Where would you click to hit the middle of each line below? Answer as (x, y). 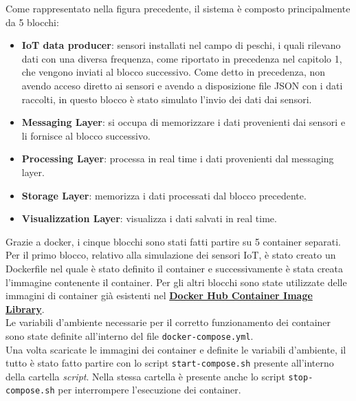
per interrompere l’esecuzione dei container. (149, 390)
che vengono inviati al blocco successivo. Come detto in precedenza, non (174, 72)
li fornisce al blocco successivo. (86, 135)
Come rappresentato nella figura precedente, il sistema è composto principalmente (178, 8)
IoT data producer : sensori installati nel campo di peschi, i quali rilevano (181, 45)
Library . (25, 308)
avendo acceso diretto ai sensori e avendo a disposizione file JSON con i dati (182, 85)
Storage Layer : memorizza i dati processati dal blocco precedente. (164, 195)
